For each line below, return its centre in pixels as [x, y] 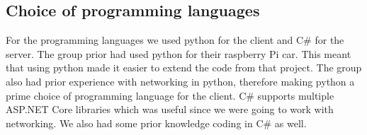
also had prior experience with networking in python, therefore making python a [180, 81]
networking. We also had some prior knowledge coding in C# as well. [156, 123]
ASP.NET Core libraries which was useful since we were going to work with [170, 109]
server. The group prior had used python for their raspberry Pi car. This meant [179, 53]
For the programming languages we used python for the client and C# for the [175, 40]
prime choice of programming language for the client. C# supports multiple [170, 95]
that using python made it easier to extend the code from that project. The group [184, 67]
